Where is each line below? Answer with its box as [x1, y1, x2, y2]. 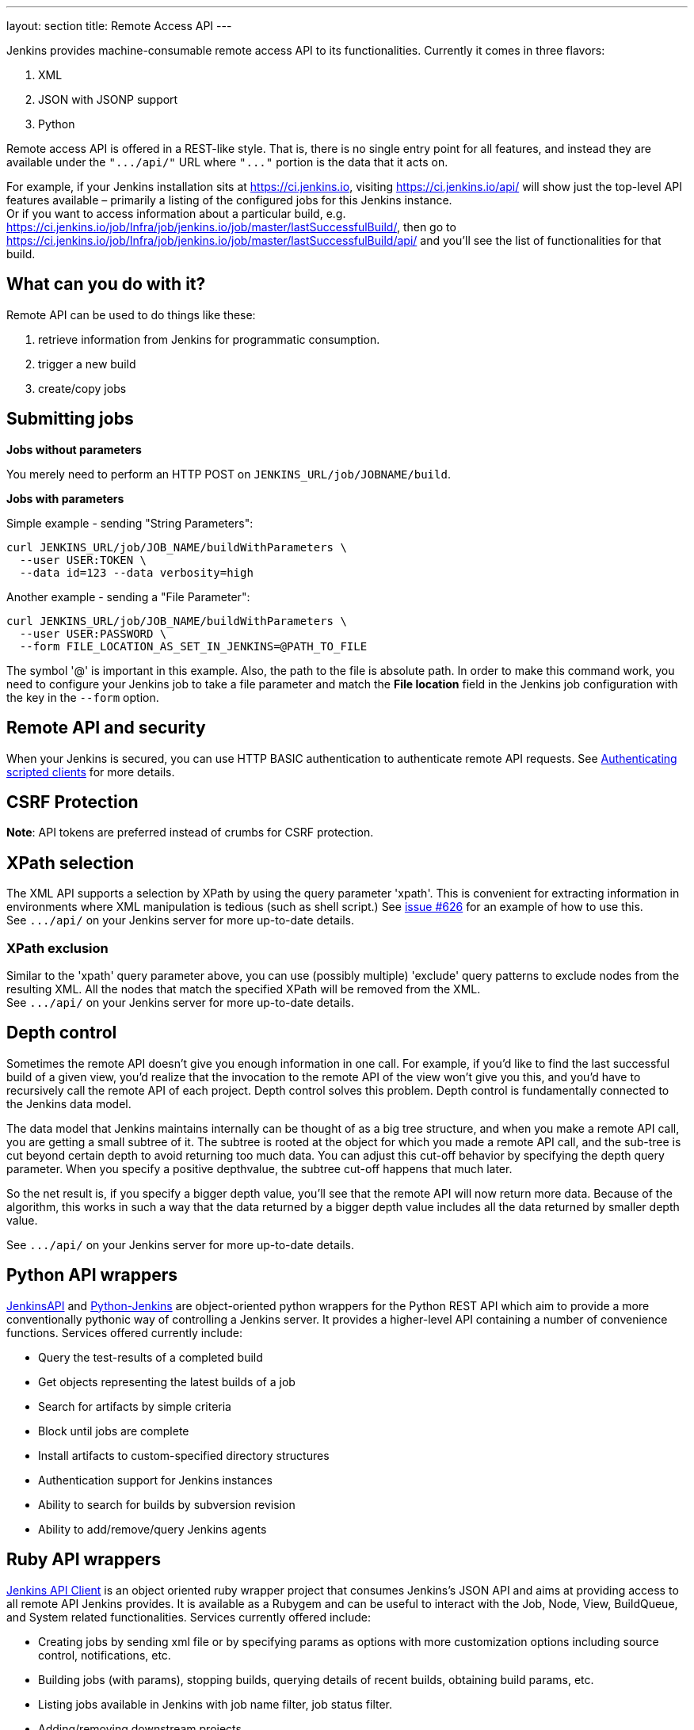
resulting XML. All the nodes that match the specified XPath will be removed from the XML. [6, 981, 481, 996]
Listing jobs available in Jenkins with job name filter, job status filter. [38, 1697, 393, 1711]
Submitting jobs [6, 409, 134, 429]
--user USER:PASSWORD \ [19, 627, 167, 640]
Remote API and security [6, 718, 206, 738]
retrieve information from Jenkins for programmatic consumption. [38, 332, 380, 346]
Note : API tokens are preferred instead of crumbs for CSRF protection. [6, 825, 374, 840]
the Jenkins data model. [6, 1096, 132, 1111]
